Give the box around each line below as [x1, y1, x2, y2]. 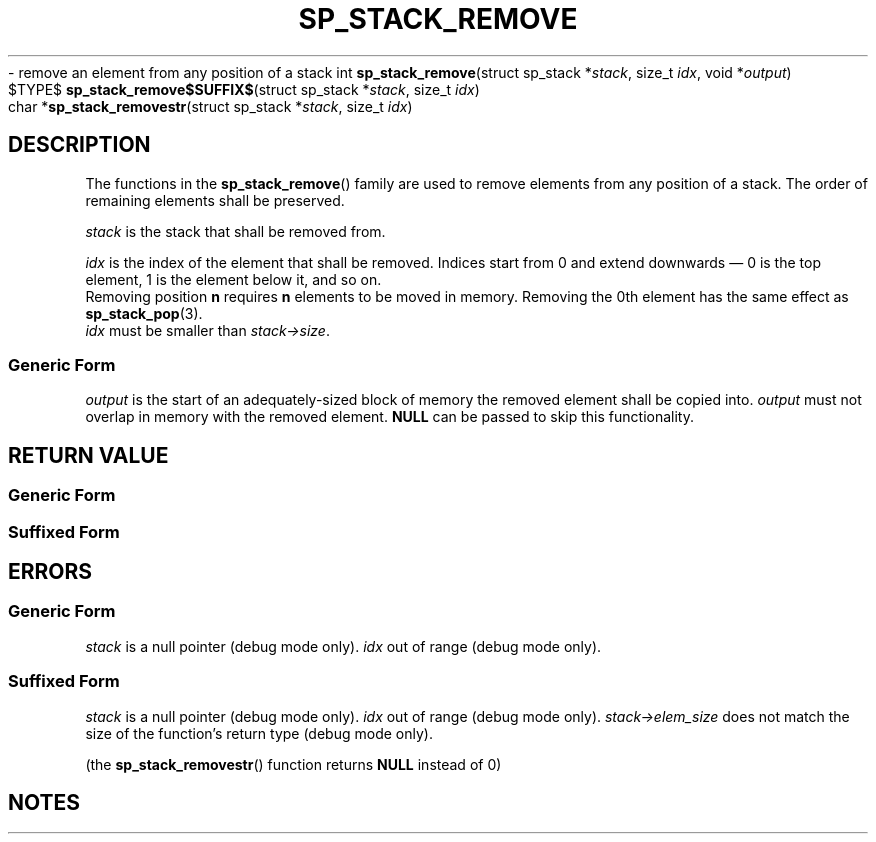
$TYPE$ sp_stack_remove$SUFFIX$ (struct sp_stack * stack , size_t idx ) [8, 80, 480, 98]
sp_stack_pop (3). [85, 304, 203, 322]
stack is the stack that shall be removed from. [85, 222, 386, 240]
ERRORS [8, 558, 93, 584]
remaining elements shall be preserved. [85, 191, 345, 209]
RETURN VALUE [8, 442, 169, 468]
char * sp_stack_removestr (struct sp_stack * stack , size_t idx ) [8, 97, 413, 115]
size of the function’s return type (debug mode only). [85, 724, 433, 742]
